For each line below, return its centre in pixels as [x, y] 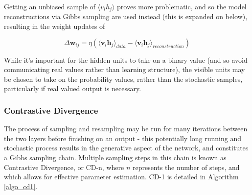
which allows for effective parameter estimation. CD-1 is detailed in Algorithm [121, 177]
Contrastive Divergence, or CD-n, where [64, 167]
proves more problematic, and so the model [182, 6]
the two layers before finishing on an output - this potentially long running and [123, 138]
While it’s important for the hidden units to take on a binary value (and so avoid [126, 60]
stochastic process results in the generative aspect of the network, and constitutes [126, 148]
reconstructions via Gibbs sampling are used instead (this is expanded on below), [126, 16]
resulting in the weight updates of [55, 26]
